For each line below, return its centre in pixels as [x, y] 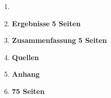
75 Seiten [28, 91]
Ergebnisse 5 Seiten [46, 23]
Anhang [26, 74]
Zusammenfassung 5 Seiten [59, 40]
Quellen [25, 57]
